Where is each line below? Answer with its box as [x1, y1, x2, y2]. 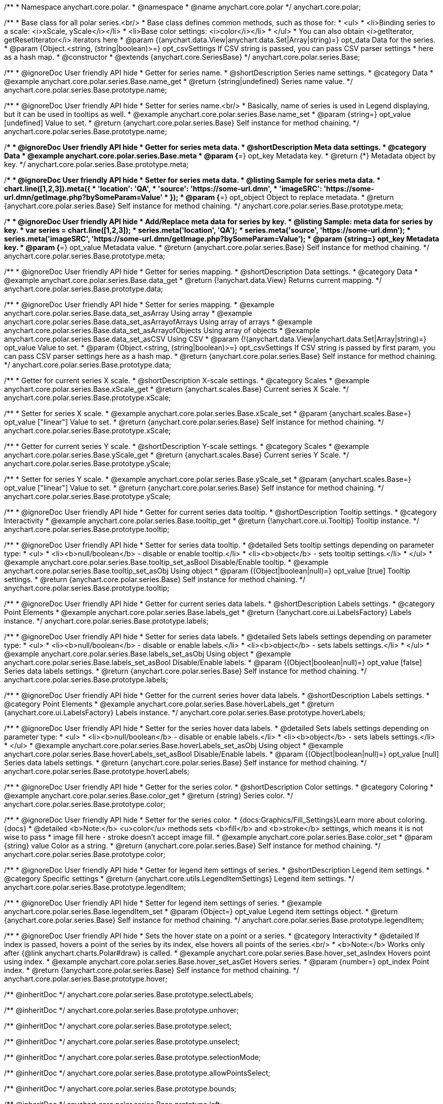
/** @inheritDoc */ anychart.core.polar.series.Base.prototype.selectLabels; [4, 990, 254, 999]
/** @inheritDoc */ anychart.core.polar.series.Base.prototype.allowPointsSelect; [4, 1069, 270, 1077]
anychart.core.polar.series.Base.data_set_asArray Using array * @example [4, 309, 252, 317]
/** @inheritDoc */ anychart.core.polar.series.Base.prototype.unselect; [4, 1037, 240, 1046]
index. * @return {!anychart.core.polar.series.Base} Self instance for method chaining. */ [4, 966, 299, 974]
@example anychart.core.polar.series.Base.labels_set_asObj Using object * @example [4, 649, 291, 658]
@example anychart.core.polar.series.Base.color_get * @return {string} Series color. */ [4, 791, 293, 800]
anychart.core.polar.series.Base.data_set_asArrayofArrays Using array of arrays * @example [4, 317, 312, 326]
